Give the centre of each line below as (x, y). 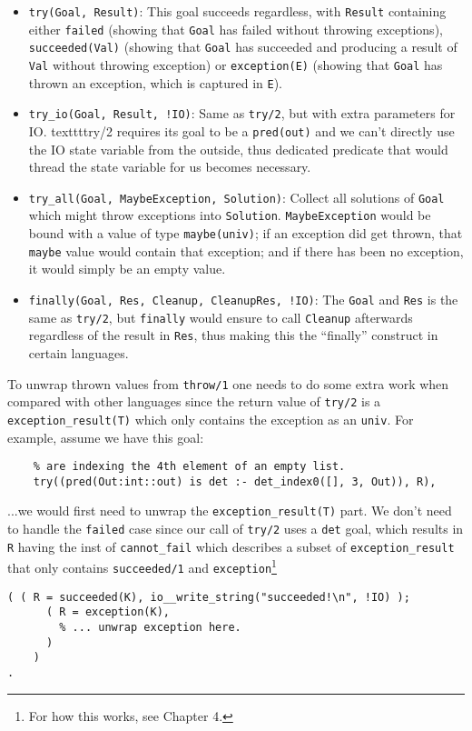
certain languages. (79, 352)
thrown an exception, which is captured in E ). (155, 82)
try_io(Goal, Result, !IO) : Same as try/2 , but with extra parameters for (242, 113)
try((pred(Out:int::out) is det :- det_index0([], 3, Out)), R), (235, 481)
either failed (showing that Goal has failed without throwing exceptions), (236, 29)
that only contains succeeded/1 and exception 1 (142, 566)
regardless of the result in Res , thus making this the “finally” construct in (233, 335)
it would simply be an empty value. (127, 269)
